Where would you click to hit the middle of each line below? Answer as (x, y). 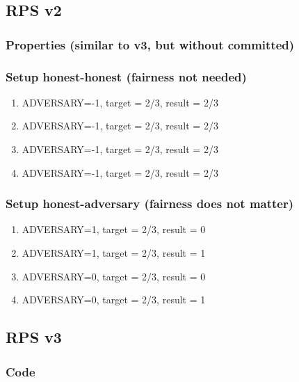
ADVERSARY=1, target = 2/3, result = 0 (114, 229)
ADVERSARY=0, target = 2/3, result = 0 (114, 276)
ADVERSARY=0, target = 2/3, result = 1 (114, 300)
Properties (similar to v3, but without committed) (150, 44)
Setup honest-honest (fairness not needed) (126, 76)
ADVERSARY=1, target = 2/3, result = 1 (114, 253)
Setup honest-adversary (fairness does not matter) (150, 204)
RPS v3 (34, 337)
